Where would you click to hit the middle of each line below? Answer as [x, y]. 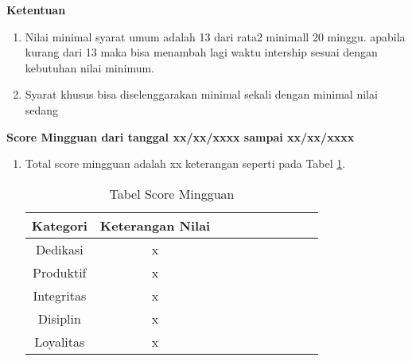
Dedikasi [59, 249]
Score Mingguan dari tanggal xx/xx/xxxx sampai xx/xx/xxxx [181, 136]
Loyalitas [60, 341]
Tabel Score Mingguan [172, 193]
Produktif [60, 272]
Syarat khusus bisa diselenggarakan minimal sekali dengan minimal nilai [201, 94]
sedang [42, 109]
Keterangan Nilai [155, 225]
